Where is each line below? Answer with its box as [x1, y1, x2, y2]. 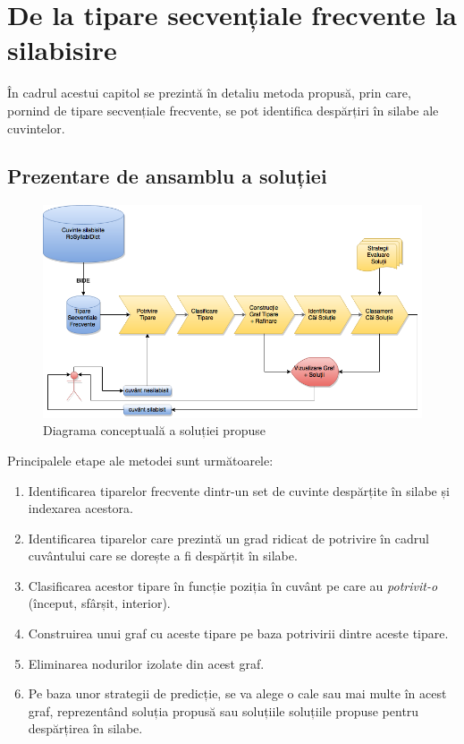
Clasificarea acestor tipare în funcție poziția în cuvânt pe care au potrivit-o [28, 576, 438, 594]
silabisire [7, 31, 117, 68]
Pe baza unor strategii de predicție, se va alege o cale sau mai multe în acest [28, 684, 447, 703]
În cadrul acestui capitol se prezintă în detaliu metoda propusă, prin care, [7, 83, 411, 102]
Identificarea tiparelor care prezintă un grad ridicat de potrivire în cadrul [28, 528, 429, 547]
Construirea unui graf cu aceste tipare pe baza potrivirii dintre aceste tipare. [28, 624, 449, 643]
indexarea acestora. [28, 499, 134, 517]
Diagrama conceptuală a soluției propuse [43, 421, 266, 440]
